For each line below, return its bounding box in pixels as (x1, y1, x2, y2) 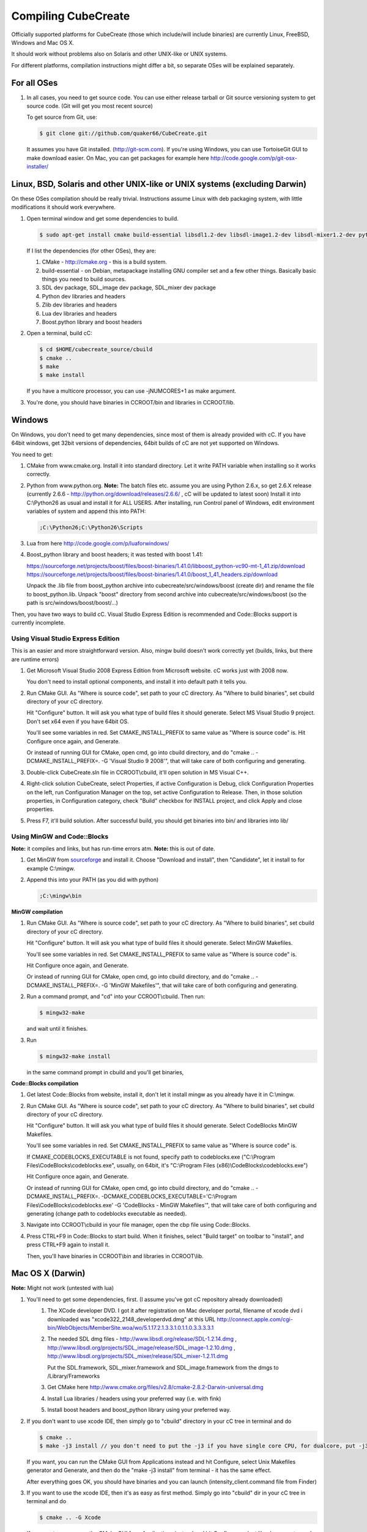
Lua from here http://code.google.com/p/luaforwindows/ (26, 539, 169, 547)
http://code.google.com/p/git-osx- (210, 154, 298, 162)
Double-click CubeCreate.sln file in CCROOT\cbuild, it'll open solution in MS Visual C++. (26, 768, 249, 776)
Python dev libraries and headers (42, 292, 125, 300)
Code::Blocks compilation (11, 1079, 79, 1087)
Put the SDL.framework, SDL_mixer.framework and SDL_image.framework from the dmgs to (47, 1363, 279, 1371)
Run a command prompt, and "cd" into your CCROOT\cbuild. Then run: (26, 993, 206, 1000)
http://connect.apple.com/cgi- (217, 1315, 293, 1323)
